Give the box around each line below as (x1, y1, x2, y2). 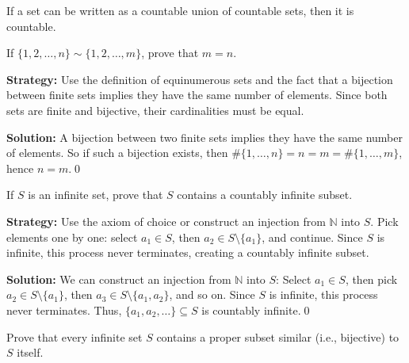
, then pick (345, 270, 398, 287)
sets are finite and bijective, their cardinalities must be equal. (6, 101, 304, 118)
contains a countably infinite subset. (177, 186, 353, 203)
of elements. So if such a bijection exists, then (6, 144, 228, 161)
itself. (17, 344, 44, 361)
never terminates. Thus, (6, 301, 122, 318)
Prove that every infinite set (6, 328, 143, 345)
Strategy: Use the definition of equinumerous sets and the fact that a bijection (6, 71, 393, 87)
